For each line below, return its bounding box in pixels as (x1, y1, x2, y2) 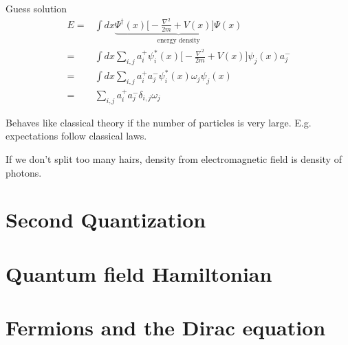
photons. (6, 165, 42, 179)
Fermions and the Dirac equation (6, 313, 326, 342)
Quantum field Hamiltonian (6, 259, 272, 287)
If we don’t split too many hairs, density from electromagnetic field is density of (6, 152, 342, 166)
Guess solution (6, 1, 67, 15)
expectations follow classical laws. (6, 129, 147, 143)
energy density (157, 37, 200, 45)
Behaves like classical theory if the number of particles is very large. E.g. (6, 115, 312, 129)
